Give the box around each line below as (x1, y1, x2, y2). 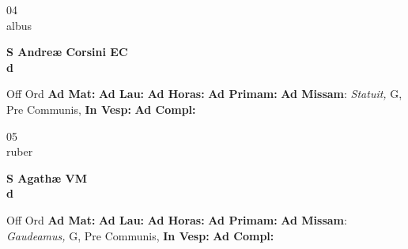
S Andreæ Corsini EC (6, 43, 128, 60)
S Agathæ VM (6, 169, 88, 186)
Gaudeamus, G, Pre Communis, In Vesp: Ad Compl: (6, 227, 274, 243)
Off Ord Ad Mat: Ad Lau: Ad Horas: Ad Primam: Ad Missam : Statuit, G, (6, 85, 402, 102)
